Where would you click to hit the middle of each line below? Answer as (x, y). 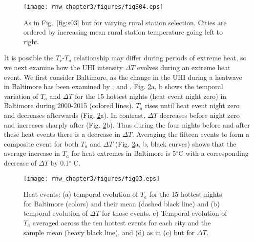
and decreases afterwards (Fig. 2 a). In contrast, (75, 115)
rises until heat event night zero (192, 105)
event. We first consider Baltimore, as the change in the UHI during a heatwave (123, 77)
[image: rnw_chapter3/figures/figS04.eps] (94, 7)
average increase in (32, 153)
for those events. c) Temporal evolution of (164, 213)
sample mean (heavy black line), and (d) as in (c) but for (109, 232)
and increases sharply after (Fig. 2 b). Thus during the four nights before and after (127, 124)
